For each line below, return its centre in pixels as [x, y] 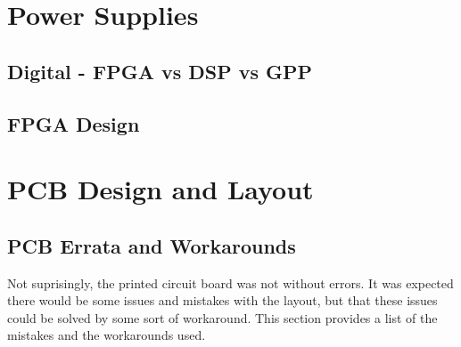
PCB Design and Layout [161, 189]
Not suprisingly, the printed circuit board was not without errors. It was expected [230, 282]
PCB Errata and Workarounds [152, 245]
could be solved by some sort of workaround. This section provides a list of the [222, 317]
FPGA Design [74, 123]
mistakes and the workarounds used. [107, 335]
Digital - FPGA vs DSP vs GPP [160, 71]
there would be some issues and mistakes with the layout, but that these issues [222, 300]
